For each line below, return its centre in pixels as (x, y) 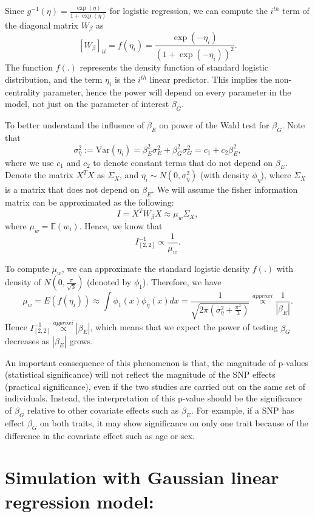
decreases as (27, 340)
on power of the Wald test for (214, 125)
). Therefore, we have (182, 282)
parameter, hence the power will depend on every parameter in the (167, 92)
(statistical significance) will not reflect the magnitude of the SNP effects (140, 374)
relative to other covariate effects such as (103, 410)
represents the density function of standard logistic (174, 67)
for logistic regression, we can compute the (188, 11)
